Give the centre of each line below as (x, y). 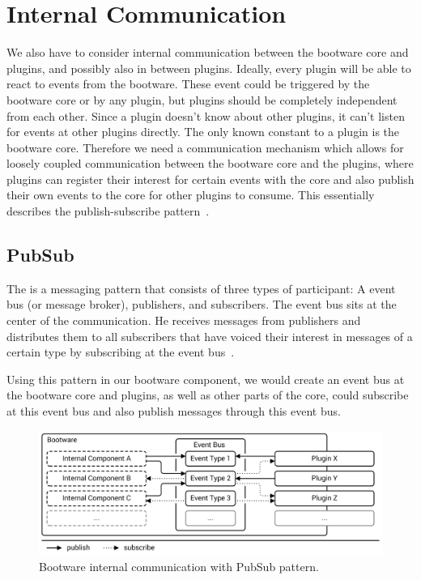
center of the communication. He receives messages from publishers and (184, 320)
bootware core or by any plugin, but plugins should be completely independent (202, 99)
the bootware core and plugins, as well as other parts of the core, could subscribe (208, 395)
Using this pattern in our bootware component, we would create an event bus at (206, 379)
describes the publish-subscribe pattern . (108, 211)
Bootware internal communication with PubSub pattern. (179, 567)
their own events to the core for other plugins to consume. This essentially (191, 195)
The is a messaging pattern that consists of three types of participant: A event (201, 288)
